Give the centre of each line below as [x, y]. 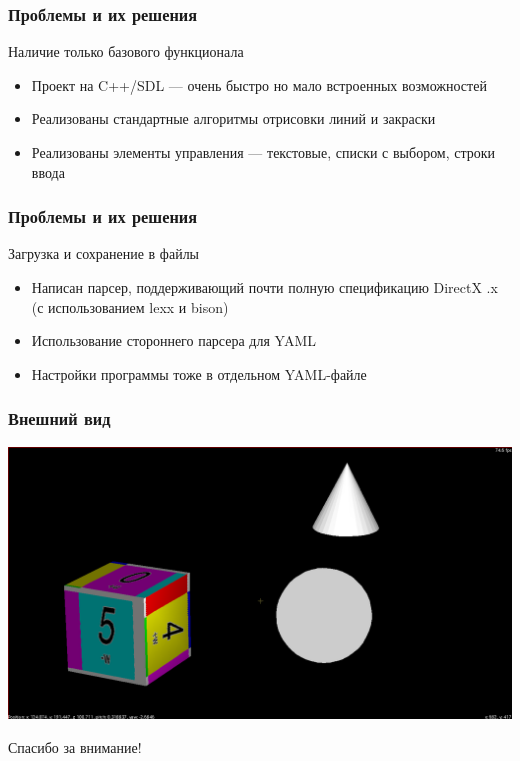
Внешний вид [59, 418]
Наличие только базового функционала [126, 51]
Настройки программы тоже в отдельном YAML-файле [199, 373]
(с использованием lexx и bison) [130, 306]
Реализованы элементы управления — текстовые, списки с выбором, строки [263, 152]
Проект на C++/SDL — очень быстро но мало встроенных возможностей [259, 84]
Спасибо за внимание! [75, 746]
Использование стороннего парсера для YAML [173, 340]
